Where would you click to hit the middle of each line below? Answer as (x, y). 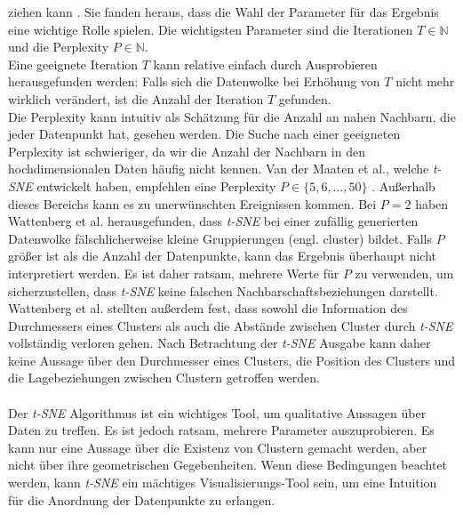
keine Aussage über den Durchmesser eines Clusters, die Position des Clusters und (232, 360)
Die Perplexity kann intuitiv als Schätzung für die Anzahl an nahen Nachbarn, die (232, 116)
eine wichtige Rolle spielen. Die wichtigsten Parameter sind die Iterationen (211, 29)
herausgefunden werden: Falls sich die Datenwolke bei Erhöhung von (194, 81)
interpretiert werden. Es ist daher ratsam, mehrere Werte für (174, 273)
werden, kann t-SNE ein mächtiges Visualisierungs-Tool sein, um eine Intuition (223, 483)
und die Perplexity (59, 47)
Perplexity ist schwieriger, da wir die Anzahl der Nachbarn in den (187, 151)
